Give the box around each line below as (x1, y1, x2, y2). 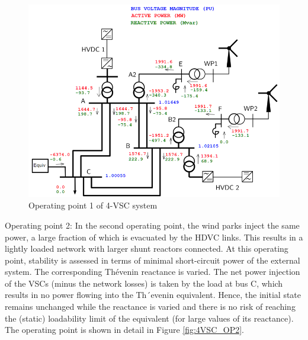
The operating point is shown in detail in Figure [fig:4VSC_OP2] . (5, 323, 244, 336)
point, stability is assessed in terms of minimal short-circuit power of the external (5, 254, 300, 266)
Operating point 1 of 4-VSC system (28, 199, 158, 211)
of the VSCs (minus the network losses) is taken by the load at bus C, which (5, 277, 283, 289)
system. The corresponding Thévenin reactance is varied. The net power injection (5, 265, 300, 278)
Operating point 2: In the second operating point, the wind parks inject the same (5, 219, 300, 231)
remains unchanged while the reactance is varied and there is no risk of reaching (5, 300, 296, 313)
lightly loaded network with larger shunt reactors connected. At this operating (5, 242, 288, 255)
